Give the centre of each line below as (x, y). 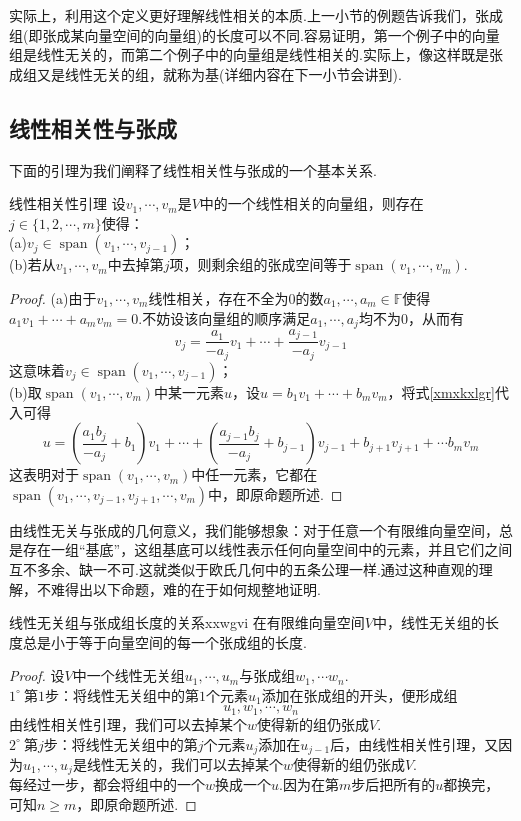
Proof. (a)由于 (53, 297)
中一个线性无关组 (128, 675)
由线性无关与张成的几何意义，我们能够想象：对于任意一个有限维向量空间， (254, 529)
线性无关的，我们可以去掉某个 (184, 763)
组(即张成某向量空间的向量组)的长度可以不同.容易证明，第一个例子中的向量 (254, 34)
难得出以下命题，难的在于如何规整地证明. (185, 588)
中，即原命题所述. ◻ (275, 493)
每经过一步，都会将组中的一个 (107, 784)
